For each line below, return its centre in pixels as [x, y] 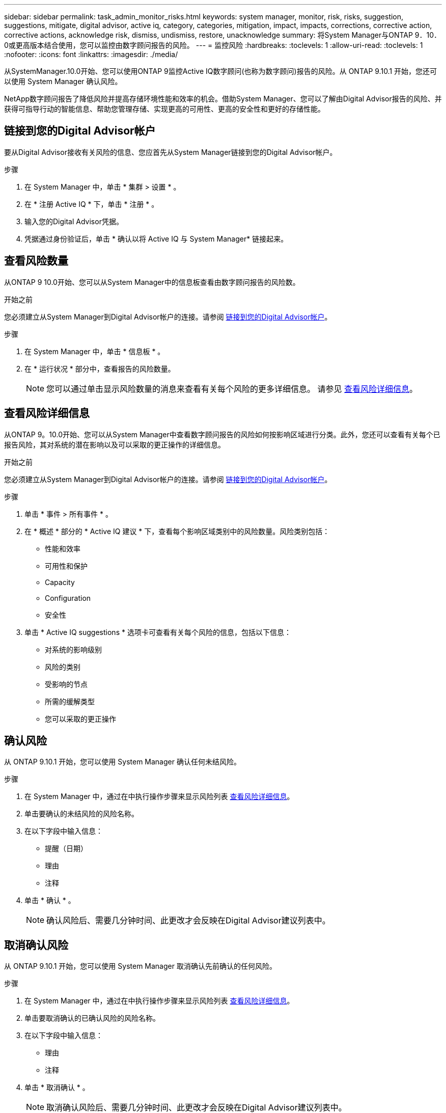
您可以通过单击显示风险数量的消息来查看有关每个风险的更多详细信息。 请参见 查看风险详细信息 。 [232, 389]
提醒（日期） [66, 849]
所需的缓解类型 [70, 701]
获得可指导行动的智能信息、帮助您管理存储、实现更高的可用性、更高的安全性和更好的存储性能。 [164, 109]
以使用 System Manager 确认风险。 [63, 81]
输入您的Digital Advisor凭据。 [74, 221]
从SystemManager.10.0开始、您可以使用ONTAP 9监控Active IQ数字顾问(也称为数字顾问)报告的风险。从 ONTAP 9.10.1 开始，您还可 [221, 71]
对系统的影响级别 [73, 649]
